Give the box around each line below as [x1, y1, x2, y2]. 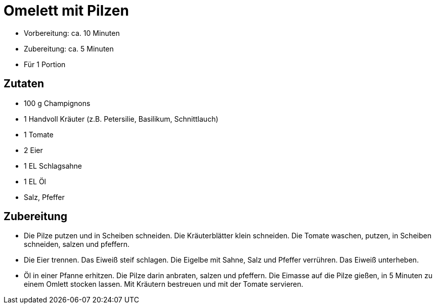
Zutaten [4, 77, 45, 90]
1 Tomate [24, 130, 54, 139]
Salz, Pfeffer [24, 192, 65, 201]
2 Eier [24, 145, 43, 155]
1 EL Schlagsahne [24, 161, 82, 170]
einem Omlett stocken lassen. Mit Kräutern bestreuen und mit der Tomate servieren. [24, 280, 303, 289]
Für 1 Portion [24, 60, 66, 69]
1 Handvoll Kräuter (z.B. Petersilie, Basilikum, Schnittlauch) [24, 114, 219, 123]
